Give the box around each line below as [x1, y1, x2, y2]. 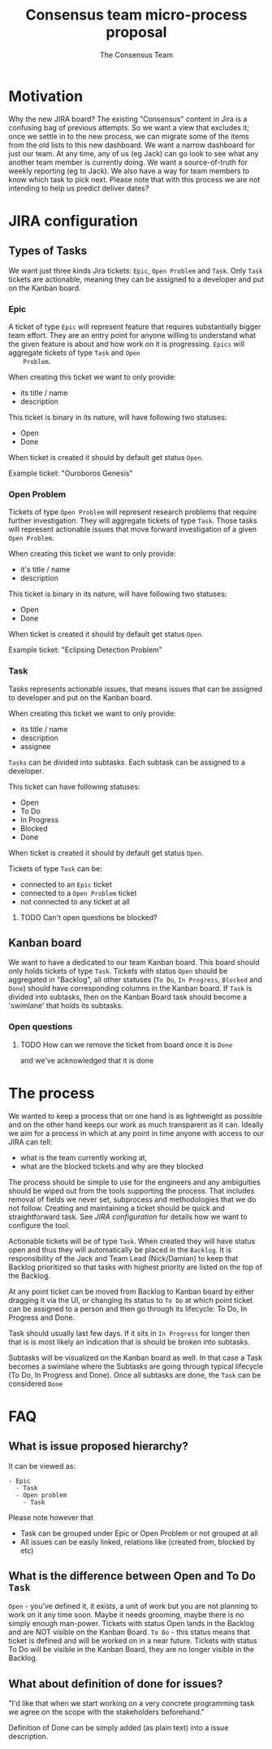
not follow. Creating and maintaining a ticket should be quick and [8, 1203, 225, 1212]
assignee [19, 741, 51, 751]
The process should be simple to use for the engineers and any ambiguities [8, 1177, 261, 1186]
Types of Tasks [8, 244, 88, 258]
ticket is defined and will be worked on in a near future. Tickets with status [8, 1636, 257, 1646]
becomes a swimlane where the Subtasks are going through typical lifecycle [8, 1361, 264, 1371]
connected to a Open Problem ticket [19, 888, 137, 897]
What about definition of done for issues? [8, 1677, 223, 1690]
